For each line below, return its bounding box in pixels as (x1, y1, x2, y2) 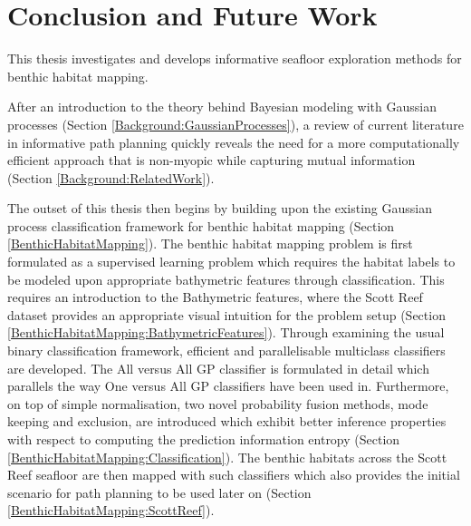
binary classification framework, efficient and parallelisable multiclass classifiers (7, 341, 446, 360)
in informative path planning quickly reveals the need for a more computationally (7, 132, 460, 151)
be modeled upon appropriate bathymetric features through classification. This (7, 269, 445, 288)
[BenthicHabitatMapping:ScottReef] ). (7, 501, 215, 520)
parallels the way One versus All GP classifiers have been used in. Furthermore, (7, 376, 449, 395)
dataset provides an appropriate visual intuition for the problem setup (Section (7, 305, 446, 324)
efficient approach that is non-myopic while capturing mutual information (7, 151, 416, 170)
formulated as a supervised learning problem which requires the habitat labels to (7, 252, 456, 271)
